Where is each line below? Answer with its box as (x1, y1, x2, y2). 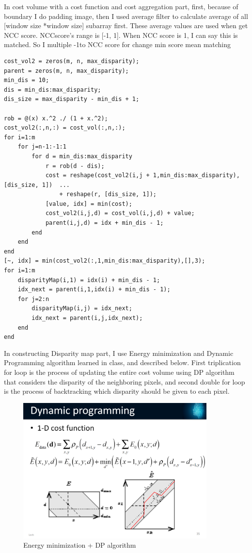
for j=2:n (17, 295, 49, 302)
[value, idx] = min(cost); (45, 200, 132, 207)
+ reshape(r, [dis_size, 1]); (59, 191, 157, 198)
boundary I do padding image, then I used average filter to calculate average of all (4, 11, 248, 21)
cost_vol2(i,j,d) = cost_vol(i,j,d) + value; (45, 210, 195, 217)
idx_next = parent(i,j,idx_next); (31, 315, 143, 321)
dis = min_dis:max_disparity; (4, 86, 101, 93)
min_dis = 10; (4, 77, 49, 84)
